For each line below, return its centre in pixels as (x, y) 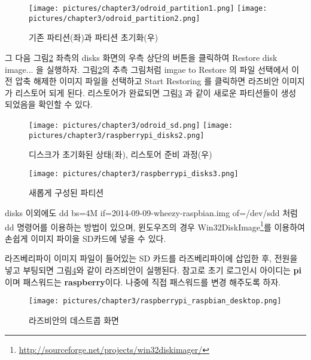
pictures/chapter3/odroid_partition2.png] (115, 18)
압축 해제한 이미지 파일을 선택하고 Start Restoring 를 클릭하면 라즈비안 (147, 81)
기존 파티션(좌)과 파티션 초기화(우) (94, 37)
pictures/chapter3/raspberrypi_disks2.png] (117, 135)
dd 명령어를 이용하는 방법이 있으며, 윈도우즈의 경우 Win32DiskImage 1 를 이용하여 (155, 226)
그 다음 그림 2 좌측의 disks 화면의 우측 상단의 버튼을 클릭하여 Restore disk (141, 57)
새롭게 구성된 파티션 (66, 193)
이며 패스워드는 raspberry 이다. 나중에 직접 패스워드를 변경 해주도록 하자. (143, 281)
